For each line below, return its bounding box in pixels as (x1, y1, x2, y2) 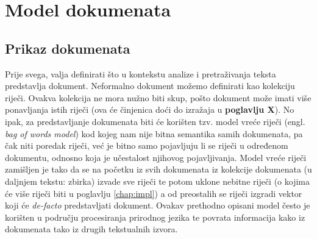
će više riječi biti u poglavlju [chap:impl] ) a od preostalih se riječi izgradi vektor (5, 187, 302, 199)
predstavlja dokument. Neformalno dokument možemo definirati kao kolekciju (5, 79, 295, 92)
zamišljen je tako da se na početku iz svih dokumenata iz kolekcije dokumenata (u (5, 163, 312, 176)
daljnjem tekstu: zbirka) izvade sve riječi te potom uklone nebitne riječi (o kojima (5, 174, 310, 187)
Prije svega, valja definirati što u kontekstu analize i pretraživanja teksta (5, 67, 276, 80)
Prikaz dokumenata (5, 38, 130, 57)
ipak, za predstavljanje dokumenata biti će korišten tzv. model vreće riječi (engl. (5, 115, 305, 127)
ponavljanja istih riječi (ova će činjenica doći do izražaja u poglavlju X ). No (5, 103, 294, 116)
